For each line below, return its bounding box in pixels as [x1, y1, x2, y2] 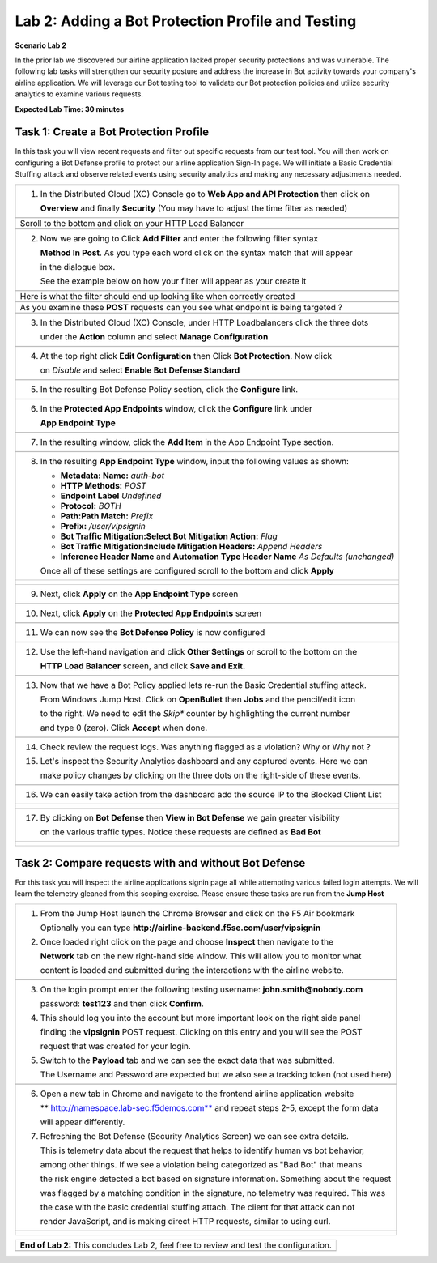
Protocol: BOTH [60, 500, 121, 511]
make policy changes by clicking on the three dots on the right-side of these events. [40, 770, 361, 781]
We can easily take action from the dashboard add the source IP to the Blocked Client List [40, 788, 382, 800]
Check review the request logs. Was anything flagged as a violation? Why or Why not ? [40, 741, 371, 753]
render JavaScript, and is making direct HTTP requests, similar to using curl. [40, 1215, 331, 1227]
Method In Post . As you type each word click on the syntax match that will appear [40, 247, 354, 258]
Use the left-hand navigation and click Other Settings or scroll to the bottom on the [40, 646, 358, 657]
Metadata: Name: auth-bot [60, 470, 165, 481]
